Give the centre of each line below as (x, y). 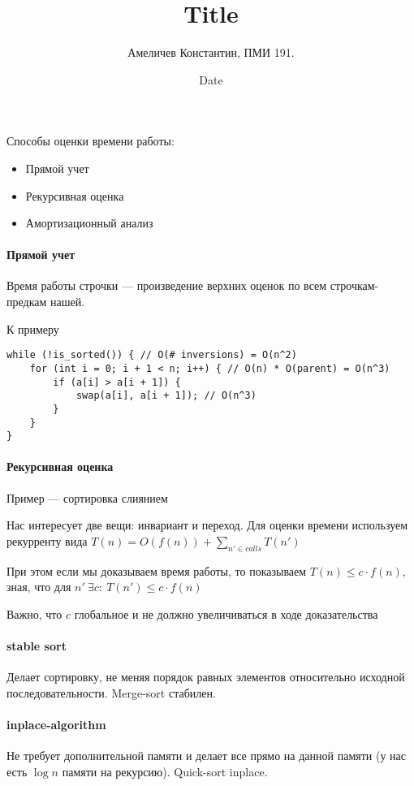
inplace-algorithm (56, 724)
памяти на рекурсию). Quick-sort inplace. (165, 771)
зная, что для (39, 587)
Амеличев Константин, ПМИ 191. (211, 52)
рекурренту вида (47, 540)
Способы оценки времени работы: (91, 141)
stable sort (37, 646)
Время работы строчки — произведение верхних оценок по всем (167, 285)
